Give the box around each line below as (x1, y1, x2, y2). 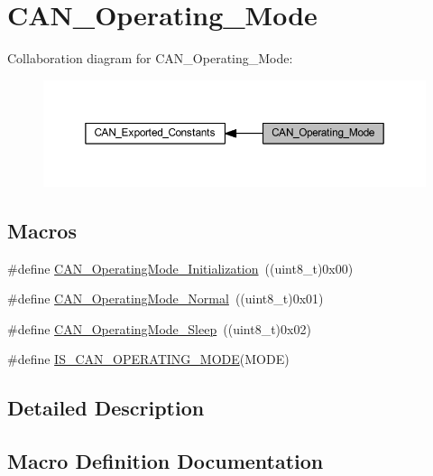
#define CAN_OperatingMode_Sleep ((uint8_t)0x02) (7, 319, 311, 338)
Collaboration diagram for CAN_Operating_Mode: (7, 49, 293, 68)
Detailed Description (7, 394, 205, 422)
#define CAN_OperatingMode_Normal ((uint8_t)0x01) (7, 289, 324, 308)
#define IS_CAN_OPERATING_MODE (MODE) (7, 350, 290, 369)
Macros (7, 216, 77, 244)
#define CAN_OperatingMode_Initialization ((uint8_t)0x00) (7, 258, 354, 277)
